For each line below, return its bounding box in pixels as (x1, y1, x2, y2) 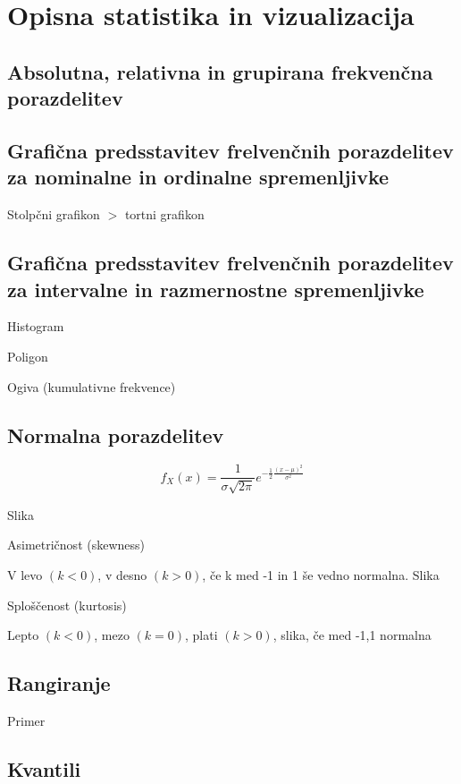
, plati (185, 626, 218, 644)
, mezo (94, 626, 130, 644)
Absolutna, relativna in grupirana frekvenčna (7, 57, 433, 85)
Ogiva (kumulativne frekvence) (7, 377, 176, 396)
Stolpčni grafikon (7, 205, 100, 224)
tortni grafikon (124, 205, 205, 224)
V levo (7, 565, 43, 584)
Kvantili (7, 754, 81, 782)
